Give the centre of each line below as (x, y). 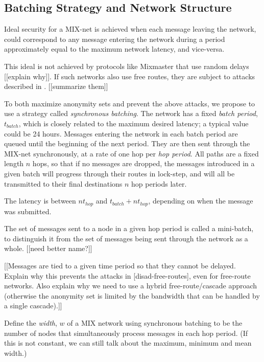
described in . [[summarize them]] (56, 86)
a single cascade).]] (33, 306)
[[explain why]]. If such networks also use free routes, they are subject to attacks (130, 76)
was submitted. (28, 211)
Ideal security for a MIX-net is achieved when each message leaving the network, (130, 29)
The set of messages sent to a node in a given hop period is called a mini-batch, (129, 228)
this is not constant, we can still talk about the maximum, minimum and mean (128, 343)
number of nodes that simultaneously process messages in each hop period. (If (126, 333)
